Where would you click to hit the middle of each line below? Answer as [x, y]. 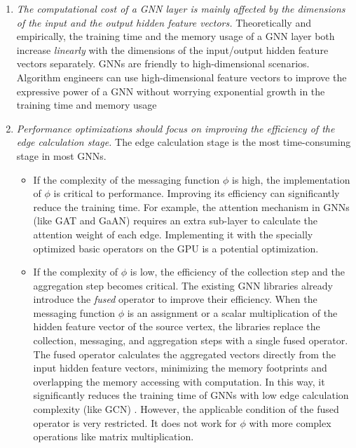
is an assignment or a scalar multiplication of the [232, 312]
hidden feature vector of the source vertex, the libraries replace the [177, 326]
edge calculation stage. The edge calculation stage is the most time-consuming [184, 142]
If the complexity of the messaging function [126, 179]
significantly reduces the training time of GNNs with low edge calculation [191, 395]
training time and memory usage [87, 105]
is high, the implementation [291, 179]
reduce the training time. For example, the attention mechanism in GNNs [191, 206]
